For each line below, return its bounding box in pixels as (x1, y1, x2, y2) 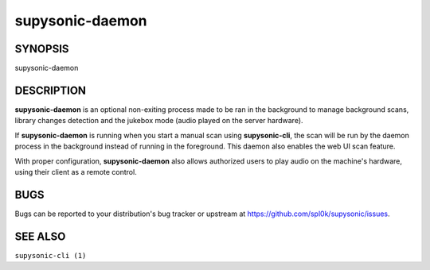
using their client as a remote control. (14, 167, 137, 176)
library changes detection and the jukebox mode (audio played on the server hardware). (14, 116, 303, 125)
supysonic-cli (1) (14, 251, 87, 260)
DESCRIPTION (14, 83, 87, 97)
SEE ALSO (14, 229, 66, 243)
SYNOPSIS (14, 42, 69, 56)
